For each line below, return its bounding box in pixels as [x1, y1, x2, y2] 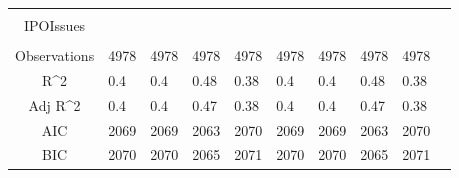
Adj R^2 [28, 94, 81, 115]
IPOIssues [24, 15, 86, 35]
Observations [15, 45, 95, 66]
